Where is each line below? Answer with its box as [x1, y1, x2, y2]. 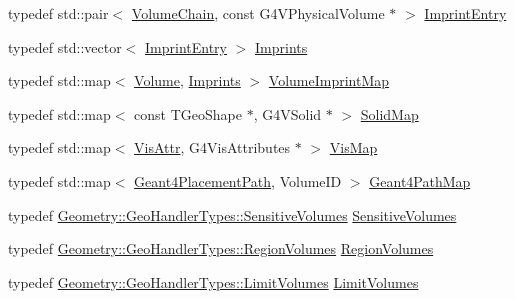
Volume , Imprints [134, 70, 241, 91]
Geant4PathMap [369, 170, 471, 191]
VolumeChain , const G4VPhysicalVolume [131, 3, 385, 23]
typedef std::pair [8, 3, 109, 23]
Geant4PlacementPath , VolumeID [134, 170, 342, 191]
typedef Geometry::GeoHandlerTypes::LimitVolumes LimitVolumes [8, 271, 419, 292]
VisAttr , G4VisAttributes [134, 137, 291, 158]
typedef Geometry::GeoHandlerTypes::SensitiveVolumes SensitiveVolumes [8, 204, 457, 225]
